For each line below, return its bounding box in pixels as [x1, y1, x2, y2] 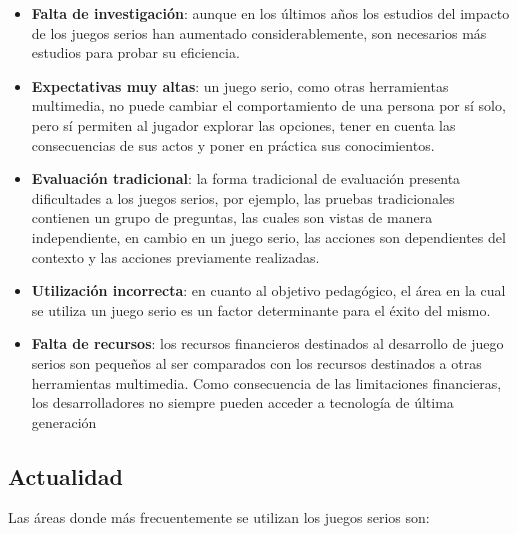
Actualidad [8, 460, 123, 491]
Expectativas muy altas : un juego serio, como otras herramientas [31, 75, 449, 96]
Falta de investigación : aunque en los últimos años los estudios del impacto [31, 3, 510, 23]
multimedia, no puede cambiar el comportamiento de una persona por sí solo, [31, 95, 506, 116]
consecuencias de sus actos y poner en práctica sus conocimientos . [31, 134, 435, 155]
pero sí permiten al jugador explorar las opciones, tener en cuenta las [31, 114, 456, 135]
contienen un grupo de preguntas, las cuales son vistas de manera [31, 207, 433, 228]
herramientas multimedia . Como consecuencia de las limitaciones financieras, [31, 372, 502, 393]
